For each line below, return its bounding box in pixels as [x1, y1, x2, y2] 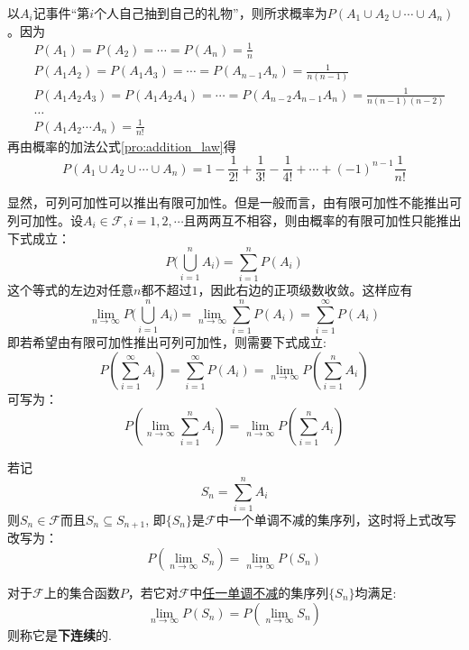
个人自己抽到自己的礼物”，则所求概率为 [94, 4, 327, 22]
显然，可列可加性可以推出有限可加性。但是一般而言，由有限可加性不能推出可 [7, 193, 462, 212]
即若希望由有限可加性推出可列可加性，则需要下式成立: [7, 332, 326, 351]
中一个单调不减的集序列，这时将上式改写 [216, 509, 456, 528]
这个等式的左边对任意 [7, 280, 133, 299]
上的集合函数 [43, 582, 120, 601]
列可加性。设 [7, 210, 83, 229]
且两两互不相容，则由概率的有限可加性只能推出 [183, 210, 462, 229]
